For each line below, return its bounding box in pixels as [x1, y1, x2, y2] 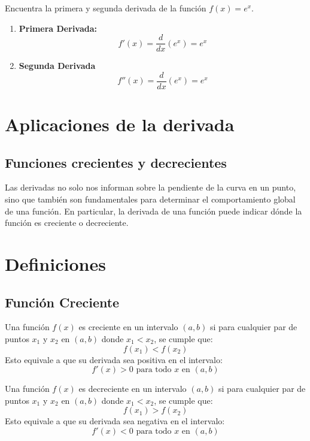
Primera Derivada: [19, 22, 98, 34]
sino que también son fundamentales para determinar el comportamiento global [5, 193, 296, 206]
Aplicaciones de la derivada [5, 112, 235, 137]
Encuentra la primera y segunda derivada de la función [5, 2, 206, 14]
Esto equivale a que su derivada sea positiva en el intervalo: [5, 353, 223, 366]
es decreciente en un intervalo [78, 382, 187, 395]
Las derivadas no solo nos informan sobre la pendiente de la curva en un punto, [5, 181, 296, 194]
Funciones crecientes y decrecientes [5, 153, 227, 171]
